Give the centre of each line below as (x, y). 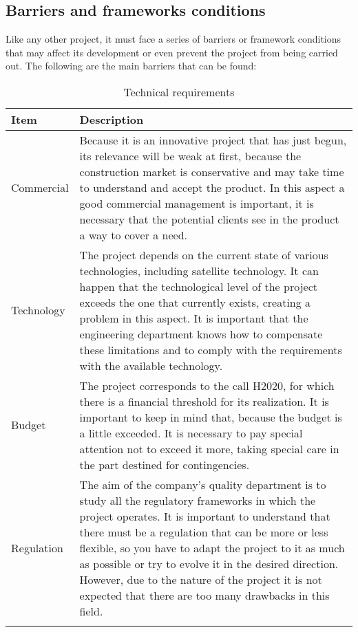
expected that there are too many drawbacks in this (204, 595)
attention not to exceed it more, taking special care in (209, 448)
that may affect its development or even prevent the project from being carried (172, 52)
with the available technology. (151, 365)
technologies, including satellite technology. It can (199, 270)
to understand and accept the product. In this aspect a (212, 187)
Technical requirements (179, 91)
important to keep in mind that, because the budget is (211, 417)
